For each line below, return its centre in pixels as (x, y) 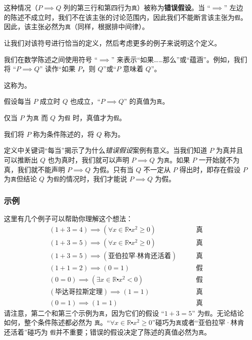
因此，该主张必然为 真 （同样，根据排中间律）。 (76, 26)
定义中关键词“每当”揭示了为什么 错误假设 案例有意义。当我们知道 (106, 150)
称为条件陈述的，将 (64, 134)
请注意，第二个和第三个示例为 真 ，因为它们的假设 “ (84, 313)
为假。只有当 (113, 169)
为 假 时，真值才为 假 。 (92, 117)
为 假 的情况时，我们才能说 (87, 179)
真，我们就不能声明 (34, 169)
